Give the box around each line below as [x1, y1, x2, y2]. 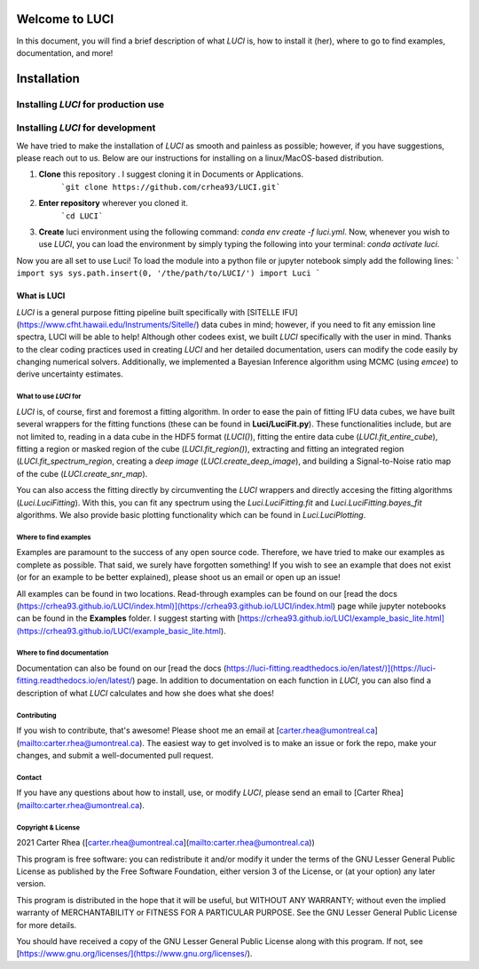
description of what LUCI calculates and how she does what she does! [16, 687, 274, 698]
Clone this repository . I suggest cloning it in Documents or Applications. [38, 169, 304, 179]
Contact [16, 773, 43, 782]
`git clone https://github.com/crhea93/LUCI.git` [60, 182, 281, 192]
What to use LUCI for [16, 392, 82, 401]
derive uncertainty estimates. [16, 369, 123, 379]
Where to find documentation [16, 648, 109, 657]
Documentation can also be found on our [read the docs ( [16, 663, 227, 674]
